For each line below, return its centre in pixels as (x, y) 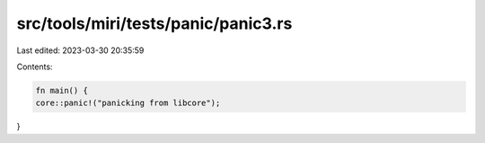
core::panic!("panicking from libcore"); (128, 103)
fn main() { (62, 90)
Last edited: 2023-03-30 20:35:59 (80, 50)
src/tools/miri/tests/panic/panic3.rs (154, 23)
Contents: (35, 67)
